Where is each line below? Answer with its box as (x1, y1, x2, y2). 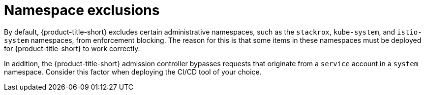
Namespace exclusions (4, 2, 160, 19)
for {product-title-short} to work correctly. (4, 44, 140, 53)
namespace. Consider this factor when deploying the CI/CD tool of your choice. (4, 67, 262, 76)
